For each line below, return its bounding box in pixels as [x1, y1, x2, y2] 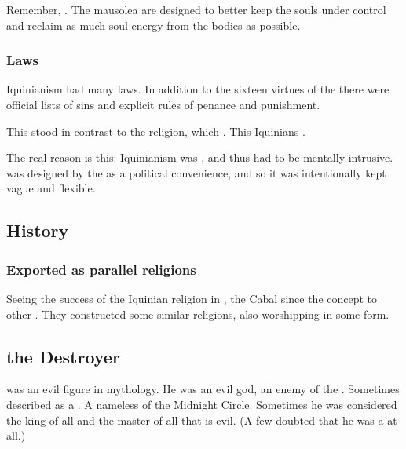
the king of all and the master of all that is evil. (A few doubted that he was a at [6, 411, 397, 428]
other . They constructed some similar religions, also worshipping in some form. [6, 305, 390, 322]
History [6, 218, 69, 243]
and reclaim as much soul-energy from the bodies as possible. [6, 16, 301, 33]
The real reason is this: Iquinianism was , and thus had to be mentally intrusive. [6, 149, 393, 166]
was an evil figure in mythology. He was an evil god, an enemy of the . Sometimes [6, 381, 400, 397]
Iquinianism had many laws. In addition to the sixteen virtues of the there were [6, 81, 390, 97]
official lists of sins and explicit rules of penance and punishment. [6, 97, 320, 112]
